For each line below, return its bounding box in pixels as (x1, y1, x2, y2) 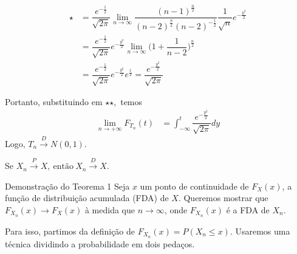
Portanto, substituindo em (5, 95, 103, 108)
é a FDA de (226, 203, 270, 216)
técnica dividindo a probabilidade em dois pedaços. (5, 237, 195, 250)
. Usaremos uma (230, 224, 290, 237)
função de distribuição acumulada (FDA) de (5, 191, 169, 204)
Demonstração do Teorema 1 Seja (5, 179, 130, 192)
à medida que (84, 203, 135, 216)
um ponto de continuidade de (140, 179, 249, 192)
